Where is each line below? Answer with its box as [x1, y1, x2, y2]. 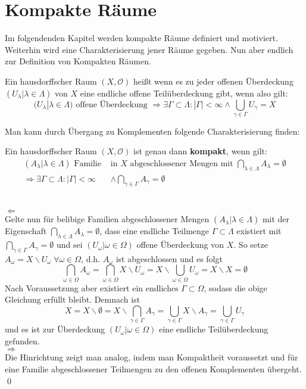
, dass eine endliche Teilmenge [99, 225, 210, 237]
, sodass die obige [204, 281, 267, 294]
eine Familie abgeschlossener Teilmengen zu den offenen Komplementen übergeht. [5, 363, 302, 375]
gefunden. [5, 334, 40, 347]
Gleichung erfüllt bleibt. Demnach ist [5, 293, 140, 306]
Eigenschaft [5, 225, 47, 237]
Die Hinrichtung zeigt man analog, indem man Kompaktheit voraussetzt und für [5, 351, 298, 363]
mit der [262, 213, 290, 225]
